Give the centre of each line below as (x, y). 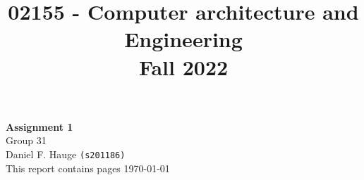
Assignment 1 (40, 126)
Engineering (183, 39)
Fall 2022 (183, 66)
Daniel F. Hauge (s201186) (66, 154)
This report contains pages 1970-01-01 (88, 168)
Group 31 (26, 140)
